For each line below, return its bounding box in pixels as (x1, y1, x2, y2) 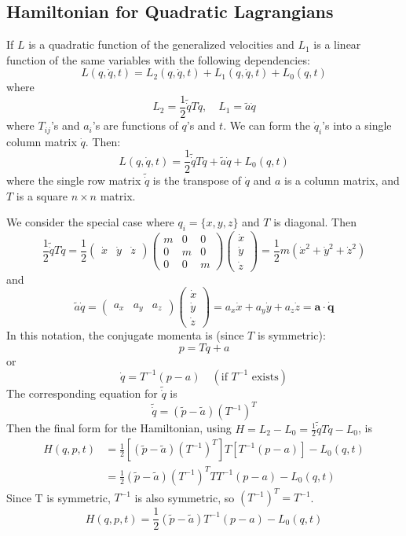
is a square (16, 187, 68, 204)
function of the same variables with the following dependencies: (6, 51, 310, 68)
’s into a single (322, 117, 392, 134)
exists (251, 371, 279, 383)
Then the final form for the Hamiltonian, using (6, 420, 232, 436)
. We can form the (223, 117, 311, 134)
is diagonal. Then (273, 214, 357, 230)
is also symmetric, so (134, 489, 235, 505)
